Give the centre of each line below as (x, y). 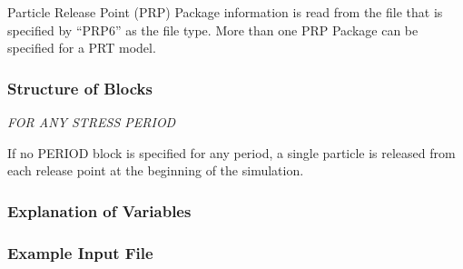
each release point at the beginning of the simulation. (156, 170)
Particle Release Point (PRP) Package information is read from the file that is (225, 12)
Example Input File (80, 252)
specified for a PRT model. (82, 48)
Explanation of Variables (99, 210)
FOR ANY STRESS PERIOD (92, 122)
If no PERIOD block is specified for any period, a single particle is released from (231, 152)
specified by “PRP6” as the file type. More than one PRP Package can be (213, 30)
